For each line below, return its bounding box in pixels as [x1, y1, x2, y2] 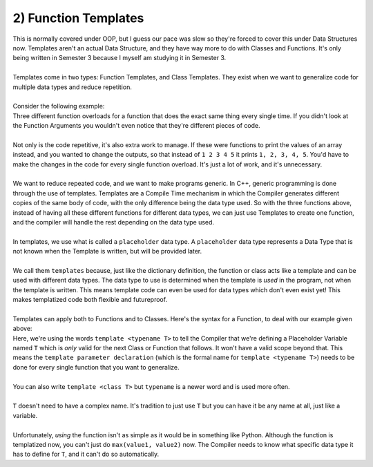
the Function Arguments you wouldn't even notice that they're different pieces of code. [12, 122, 260, 130]
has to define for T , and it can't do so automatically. [12, 450, 160, 459]
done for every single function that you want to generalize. [12, 363, 180, 371]
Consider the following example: [12, 102, 105, 111]
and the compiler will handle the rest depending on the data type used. [12, 218, 214, 226]
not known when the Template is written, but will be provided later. [12, 247, 202, 256]
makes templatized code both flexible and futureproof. [12, 296, 168, 304]
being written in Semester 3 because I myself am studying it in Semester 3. [12, 54, 227, 62]
